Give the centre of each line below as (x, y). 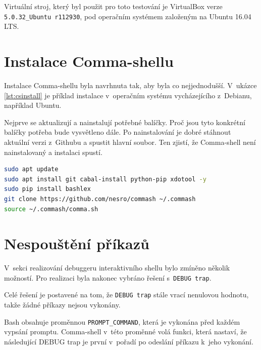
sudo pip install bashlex (47, 189)
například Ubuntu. (33, 105)
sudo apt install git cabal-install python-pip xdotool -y (105, 179)
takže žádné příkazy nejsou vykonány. (62, 305)
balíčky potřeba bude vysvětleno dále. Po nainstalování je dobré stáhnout (118, 132)
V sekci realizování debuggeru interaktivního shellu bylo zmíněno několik (117, 268)
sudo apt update (31, 169)
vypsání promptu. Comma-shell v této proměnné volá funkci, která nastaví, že (125, 332)
